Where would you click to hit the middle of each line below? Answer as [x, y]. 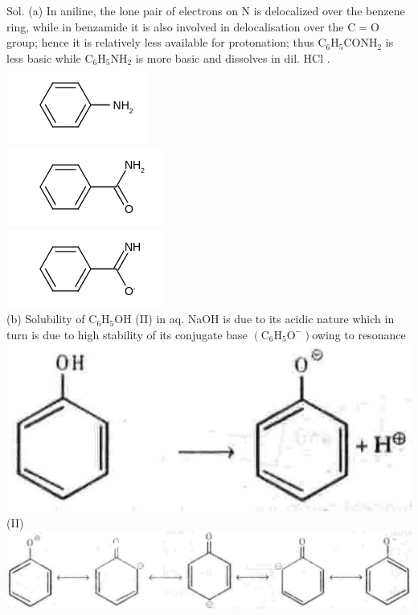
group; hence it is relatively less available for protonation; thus [160, 42]
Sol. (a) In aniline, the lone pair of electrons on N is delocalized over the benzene [206, 10]
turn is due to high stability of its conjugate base [127, 334]
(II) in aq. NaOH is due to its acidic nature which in [265, 319]
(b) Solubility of [46, 319]
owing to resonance [359, 334]
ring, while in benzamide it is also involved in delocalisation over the [175, 26]
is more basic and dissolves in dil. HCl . [233, 57]
